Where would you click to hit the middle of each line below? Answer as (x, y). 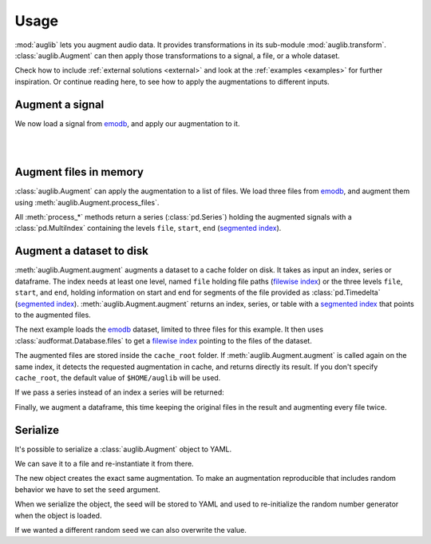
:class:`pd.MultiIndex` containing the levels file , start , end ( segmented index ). (148, 228)
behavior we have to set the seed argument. (87, 489)
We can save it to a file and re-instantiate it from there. (105, 463)
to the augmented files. (53, 315)
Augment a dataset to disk (82, 251)
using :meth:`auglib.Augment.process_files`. (87, 202)
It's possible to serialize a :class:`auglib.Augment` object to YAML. (123, 449)
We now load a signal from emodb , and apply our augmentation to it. (127, 123)
